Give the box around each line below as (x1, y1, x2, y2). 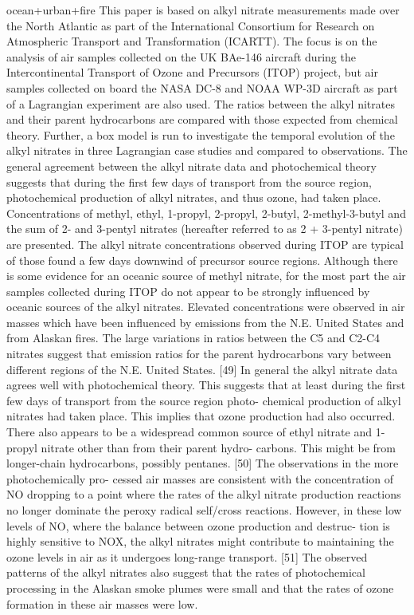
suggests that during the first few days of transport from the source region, (6, 173, 372, 190)
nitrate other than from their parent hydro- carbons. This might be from (41, 439, 396, 455)
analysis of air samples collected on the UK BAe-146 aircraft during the (6, 48, 356, 65)
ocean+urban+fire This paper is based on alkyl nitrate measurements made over (6, 2, 400, 18)
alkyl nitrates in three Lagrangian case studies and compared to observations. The (6, 142, 408, 159)
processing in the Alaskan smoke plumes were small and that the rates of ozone (6, 579, 394, 596)
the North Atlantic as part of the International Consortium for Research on (6, 17, 375, 34)
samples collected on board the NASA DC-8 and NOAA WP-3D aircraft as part (6, 79, 398, 96)
